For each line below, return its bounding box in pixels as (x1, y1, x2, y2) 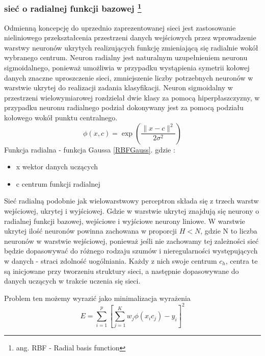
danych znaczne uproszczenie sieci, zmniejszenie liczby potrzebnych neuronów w (4, 72, 253, 83)
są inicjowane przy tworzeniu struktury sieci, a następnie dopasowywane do (4, 265, 239, 276)
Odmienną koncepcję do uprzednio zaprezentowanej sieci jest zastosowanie (4, 22, 236, 33)
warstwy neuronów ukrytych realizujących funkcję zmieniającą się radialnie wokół (4, 42, 258, 53)
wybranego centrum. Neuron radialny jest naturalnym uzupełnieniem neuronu (4, 52, 248, 63)
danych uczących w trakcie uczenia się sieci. (4, 275, 141, 286)
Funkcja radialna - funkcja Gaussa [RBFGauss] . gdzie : (4, 144, 175, 155)
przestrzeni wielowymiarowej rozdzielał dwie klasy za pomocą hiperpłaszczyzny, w (4, 92, 260, 103)
